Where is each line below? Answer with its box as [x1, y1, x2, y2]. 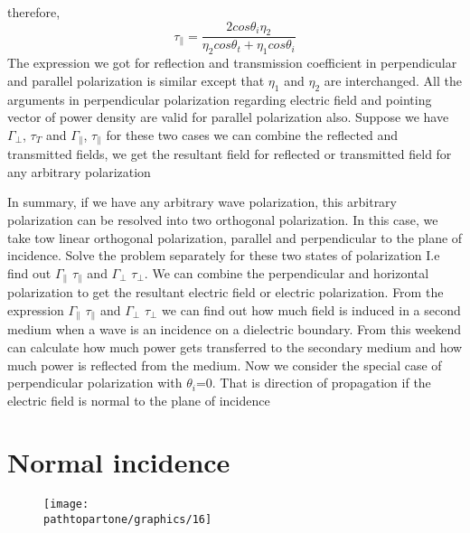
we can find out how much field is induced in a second [162, 300, 461, 319]
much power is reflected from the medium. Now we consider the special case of [7, 355, 442, 374]
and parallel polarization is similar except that [7, 70, 265, 89]
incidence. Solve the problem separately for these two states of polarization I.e [7, 246, 440, 265]
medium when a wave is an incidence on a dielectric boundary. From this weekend [7, 320, 462, 339]
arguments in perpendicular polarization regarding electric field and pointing [7, 89, 432, 108]
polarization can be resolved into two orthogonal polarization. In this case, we [7, 210, 438, 229]
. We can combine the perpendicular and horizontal [144, 263, 429, 282]
